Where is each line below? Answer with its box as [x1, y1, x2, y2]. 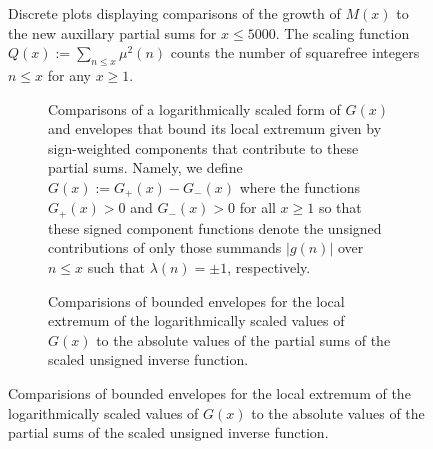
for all [239, 197, 276, 218]
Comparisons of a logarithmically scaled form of [48, 98, 341, 119]
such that [87, 257, 145, 278]
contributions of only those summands [48, 237, 282, 258]
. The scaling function [275, 22, 410, 43]
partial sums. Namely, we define [48, 157, 243, 178]
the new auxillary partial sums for [8, 22, 217, 43]
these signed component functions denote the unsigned [48, 217, 382, 238]
